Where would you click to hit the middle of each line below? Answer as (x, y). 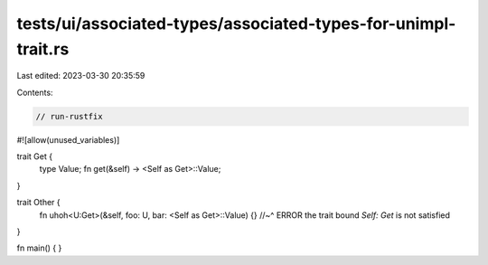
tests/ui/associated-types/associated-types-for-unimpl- (236, 24)
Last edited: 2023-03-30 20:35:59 (81, 76)
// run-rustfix (69, 116)
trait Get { (35, 156)
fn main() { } (39, 248)
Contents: (35, 92)
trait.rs (43, 49)
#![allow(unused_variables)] (68, 139)
